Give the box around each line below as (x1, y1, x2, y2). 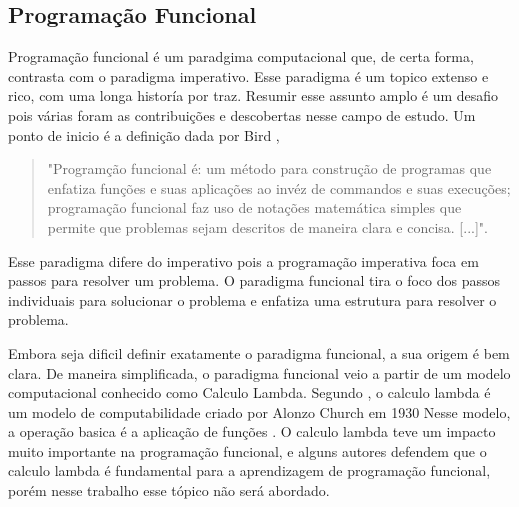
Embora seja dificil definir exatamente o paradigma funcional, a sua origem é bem (8, 342, 510, 363)
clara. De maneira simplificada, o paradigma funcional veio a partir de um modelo (8, 362, 511, 383)
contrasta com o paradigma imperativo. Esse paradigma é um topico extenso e (8, 65, 489, 86)
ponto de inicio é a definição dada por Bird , (8, 124, 280, 145)
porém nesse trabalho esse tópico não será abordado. (8, 480, 330, 501)
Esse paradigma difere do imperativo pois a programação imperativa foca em (8, 250, 479, 271)
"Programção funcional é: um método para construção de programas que (47, 158, 492, 179)
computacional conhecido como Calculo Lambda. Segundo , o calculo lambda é (8, 382, 491, 403)
